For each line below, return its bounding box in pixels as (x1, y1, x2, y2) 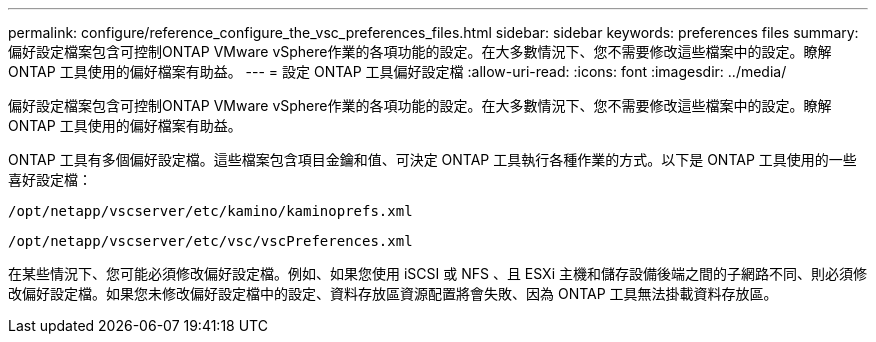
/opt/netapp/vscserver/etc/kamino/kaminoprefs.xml (8, 203, 413, 219)
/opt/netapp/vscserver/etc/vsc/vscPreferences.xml (8, 233, 413, 249)
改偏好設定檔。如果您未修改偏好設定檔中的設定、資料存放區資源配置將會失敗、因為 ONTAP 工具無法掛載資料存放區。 (8, 285, 778, 302)
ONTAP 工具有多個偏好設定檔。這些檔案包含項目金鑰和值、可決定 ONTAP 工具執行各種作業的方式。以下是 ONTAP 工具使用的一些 (8, 151, 857, 168)
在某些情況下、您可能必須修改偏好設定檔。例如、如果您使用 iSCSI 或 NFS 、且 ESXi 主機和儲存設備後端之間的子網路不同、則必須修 (8, 265, 867, 282)
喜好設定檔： (8, 171, 92, 188)
